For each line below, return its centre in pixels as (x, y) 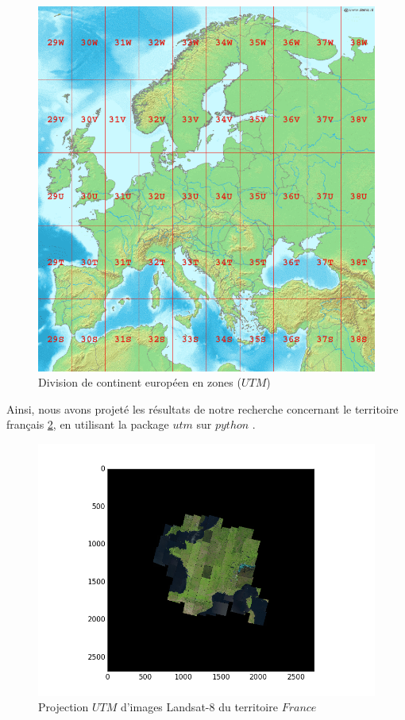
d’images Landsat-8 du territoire (199, 707)
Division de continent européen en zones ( (140, 382)
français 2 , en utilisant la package (88, 424)
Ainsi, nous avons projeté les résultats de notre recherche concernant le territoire (202, 408)
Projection (64, 707)
